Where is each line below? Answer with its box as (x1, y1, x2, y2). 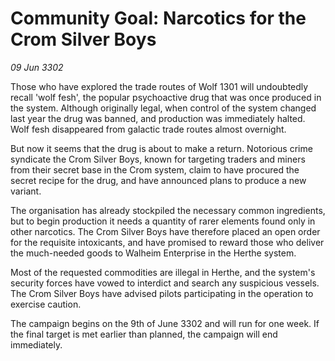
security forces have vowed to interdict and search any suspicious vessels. (10, 277, 320, 289)
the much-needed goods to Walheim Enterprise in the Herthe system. (10, 247, 297, 259)
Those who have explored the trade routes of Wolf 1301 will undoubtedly (10, 80, 309, 92)
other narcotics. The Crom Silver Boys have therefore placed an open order (10, 225, 321, 237)
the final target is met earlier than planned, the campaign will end (10, 328, 278, 340)
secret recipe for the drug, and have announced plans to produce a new (10, 174, 307, 186)
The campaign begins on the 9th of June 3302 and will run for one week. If (10, 317, 320, 329)
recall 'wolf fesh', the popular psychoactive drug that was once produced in (10, 91, 322, 103)
